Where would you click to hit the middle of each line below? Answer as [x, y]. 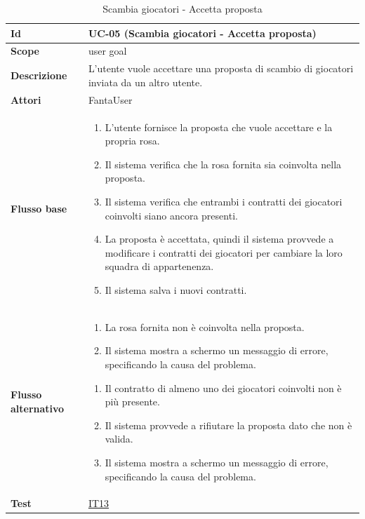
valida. [119, 439]
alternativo [38, 408]
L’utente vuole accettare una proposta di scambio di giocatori [221, 68]
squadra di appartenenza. [159, 266]
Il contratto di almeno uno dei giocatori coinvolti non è [223, 387]
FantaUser [110, 99]
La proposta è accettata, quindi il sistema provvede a [219, 239]
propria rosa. [132, 141]
